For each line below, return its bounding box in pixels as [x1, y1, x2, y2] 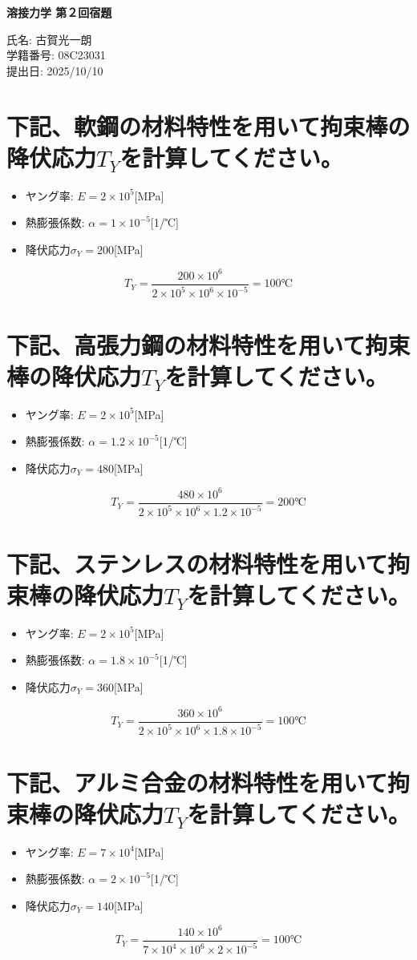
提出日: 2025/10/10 [6, 62, 103, 79]
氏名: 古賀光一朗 [6, 30, 92, 47]
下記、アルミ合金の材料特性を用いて [6, 765, 387, 798]
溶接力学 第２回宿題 [6, 4, 112, 20]
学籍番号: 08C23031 [6, 46, 106, 63]
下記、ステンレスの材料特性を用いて [6, 547, 388, 579]
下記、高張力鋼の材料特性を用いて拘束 [6, 328, 411, 361]
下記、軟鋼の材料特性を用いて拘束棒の [6, 109, 411, 142]
